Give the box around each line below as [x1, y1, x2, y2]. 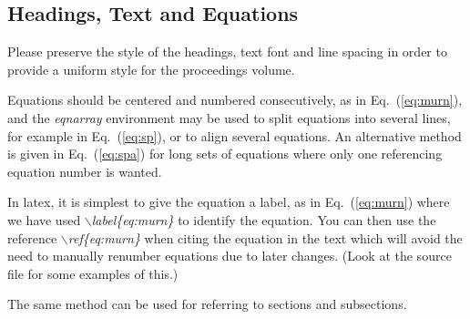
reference [7, 228, 57, 247]
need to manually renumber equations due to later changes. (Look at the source [7, 246, 452, 265]
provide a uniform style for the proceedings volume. [7, 59, 295, 78]
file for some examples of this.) [7, 263, 179, 283]
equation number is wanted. [7, 161, 162, 180]
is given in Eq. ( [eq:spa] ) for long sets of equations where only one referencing [7, 144, 443, 163]
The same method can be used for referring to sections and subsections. [7, 294, 407, 314]
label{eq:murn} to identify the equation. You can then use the [91, 210, 436, 229]
